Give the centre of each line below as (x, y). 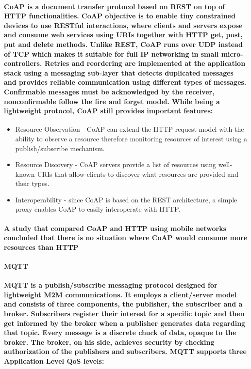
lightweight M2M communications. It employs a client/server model (120, 294)
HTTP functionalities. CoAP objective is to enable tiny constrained (120, 16)
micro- (232, 54)
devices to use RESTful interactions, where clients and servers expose (123, 25)
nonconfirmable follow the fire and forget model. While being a (112, 101)
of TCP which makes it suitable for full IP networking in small (111, 54)
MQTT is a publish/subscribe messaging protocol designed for (111, 285)
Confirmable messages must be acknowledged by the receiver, (109, 91)
